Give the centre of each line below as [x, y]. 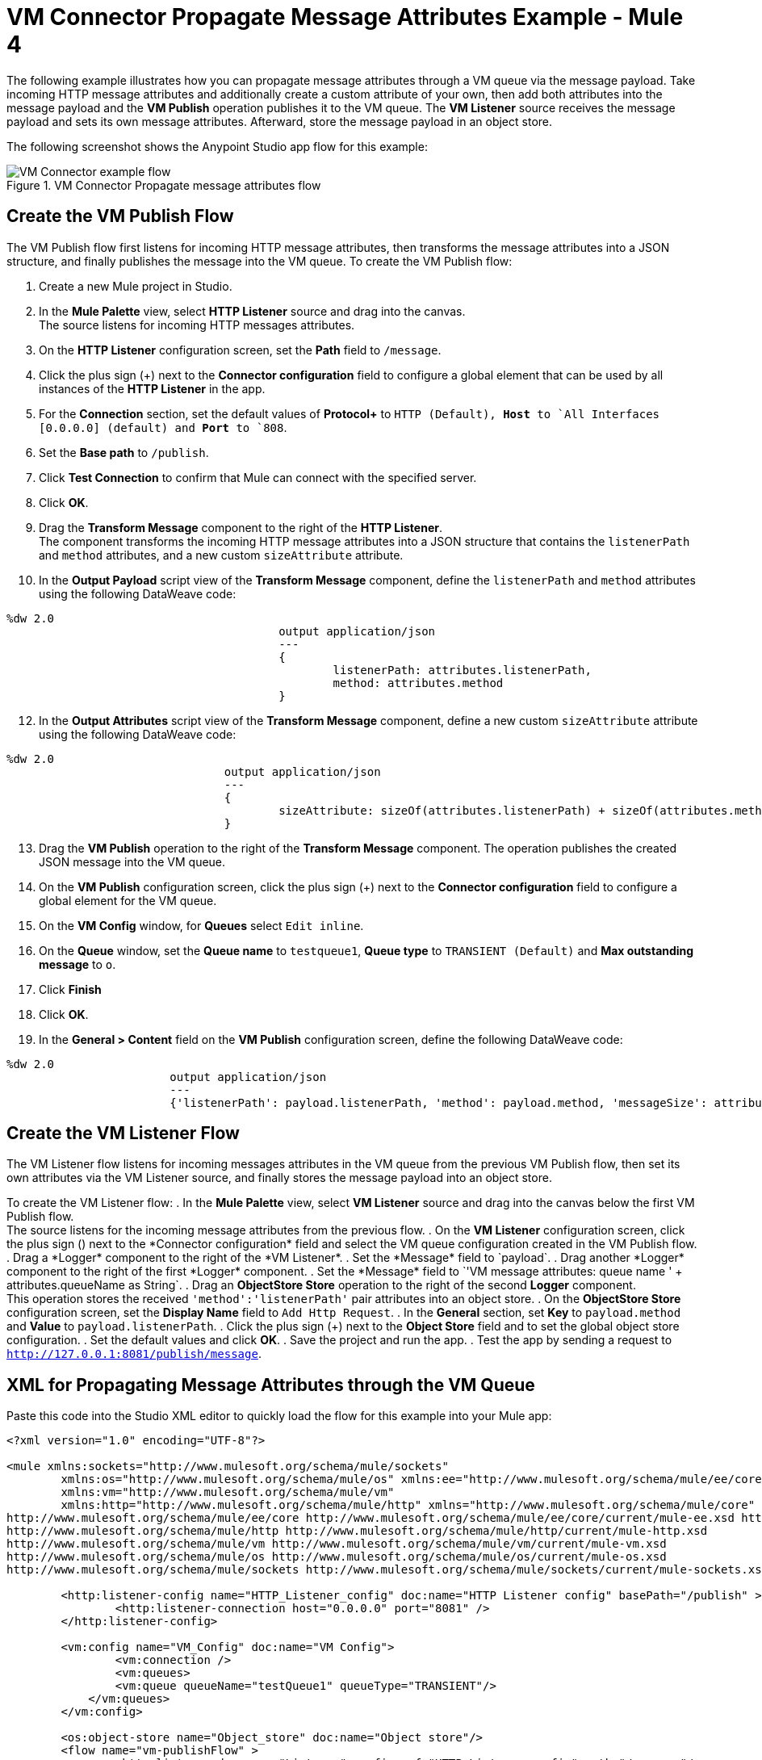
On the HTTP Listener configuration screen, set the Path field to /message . [240, 350]
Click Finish [70, 989]
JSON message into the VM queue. [132, 861]
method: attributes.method [418, 683]
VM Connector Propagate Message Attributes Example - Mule [345, 17]
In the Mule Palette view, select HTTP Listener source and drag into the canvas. [252, 311]
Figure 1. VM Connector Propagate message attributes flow [164, 185]
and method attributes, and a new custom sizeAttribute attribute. [221, 555]
